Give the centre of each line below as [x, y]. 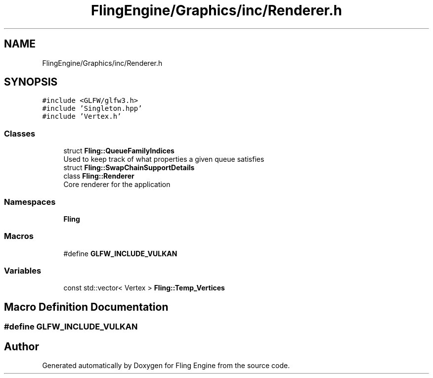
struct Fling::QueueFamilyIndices [119, 151]
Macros [19, 236]
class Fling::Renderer [99, 176]
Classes [20, 133]
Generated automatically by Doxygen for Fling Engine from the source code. [166, 366]
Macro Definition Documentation [86, 307]
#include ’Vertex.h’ [82, 117]
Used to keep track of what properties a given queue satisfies [164, 159]
